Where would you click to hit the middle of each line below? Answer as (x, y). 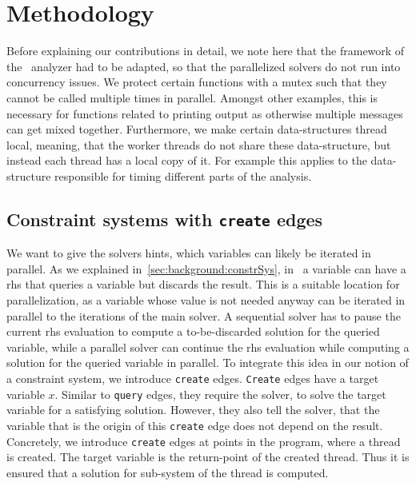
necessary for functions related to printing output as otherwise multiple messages (205, 113)
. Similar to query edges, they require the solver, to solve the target (220, 394)
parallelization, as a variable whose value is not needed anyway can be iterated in (206, 300)
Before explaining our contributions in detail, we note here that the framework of (206, 51)
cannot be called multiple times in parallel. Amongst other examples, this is (192, 97)
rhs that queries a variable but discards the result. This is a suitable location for (203, 284)
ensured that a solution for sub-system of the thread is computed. (168, 472)
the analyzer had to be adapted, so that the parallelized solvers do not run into (204, 66)
